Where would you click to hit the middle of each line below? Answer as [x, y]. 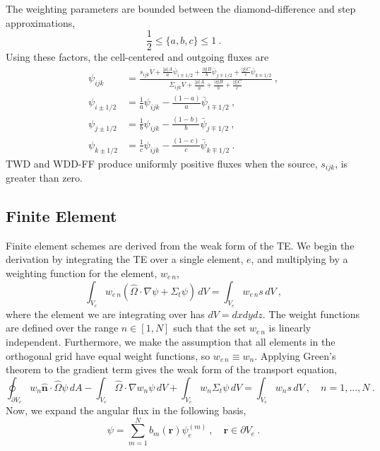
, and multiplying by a [299, 259]
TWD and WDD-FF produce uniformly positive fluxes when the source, [162, 163]
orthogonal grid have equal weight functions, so [108, 355]
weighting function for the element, [82, 273]
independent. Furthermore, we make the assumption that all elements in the [171, 341]
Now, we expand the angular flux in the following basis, [126, 410]
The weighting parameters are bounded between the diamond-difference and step [181, 8]
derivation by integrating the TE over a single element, [125, 259]
